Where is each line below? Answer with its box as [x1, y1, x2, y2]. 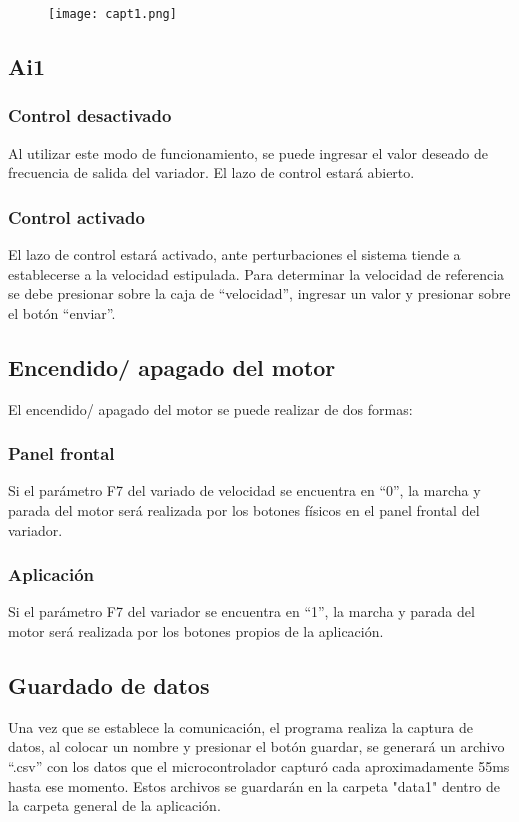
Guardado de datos [8, 670, 210, 701]
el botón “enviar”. [8, 302, 116, 323]
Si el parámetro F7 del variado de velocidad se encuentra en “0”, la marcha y [8, 480, 481, 501]
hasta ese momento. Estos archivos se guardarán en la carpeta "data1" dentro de [8, 775, 500, 796]
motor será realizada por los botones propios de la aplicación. [8, 621, 384, 642]
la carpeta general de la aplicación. [8, 795, 221, 816]
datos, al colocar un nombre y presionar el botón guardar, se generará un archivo [8, 736, 505, 757]
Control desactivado [8, 103, 172, 128]
